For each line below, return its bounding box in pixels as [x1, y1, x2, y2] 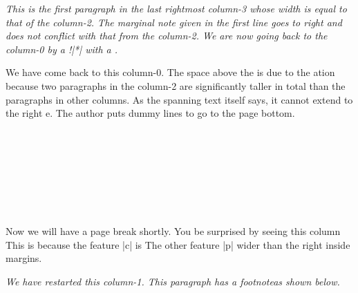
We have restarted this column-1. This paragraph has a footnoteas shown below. [6, 274, 340, 288]
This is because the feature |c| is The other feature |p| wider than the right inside [6, 237, 350, 252]
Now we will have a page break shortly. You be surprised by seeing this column [6, 223, 341, 238]
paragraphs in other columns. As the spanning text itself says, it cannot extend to [6, 92, 353, 106]
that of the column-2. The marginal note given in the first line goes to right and [6, 15, 342, 29]
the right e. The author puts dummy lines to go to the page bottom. [6, 106, 295, 120]
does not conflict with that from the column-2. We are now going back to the [6, 28, 328, 43]
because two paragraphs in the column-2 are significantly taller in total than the [6, 78, 346, 93]
